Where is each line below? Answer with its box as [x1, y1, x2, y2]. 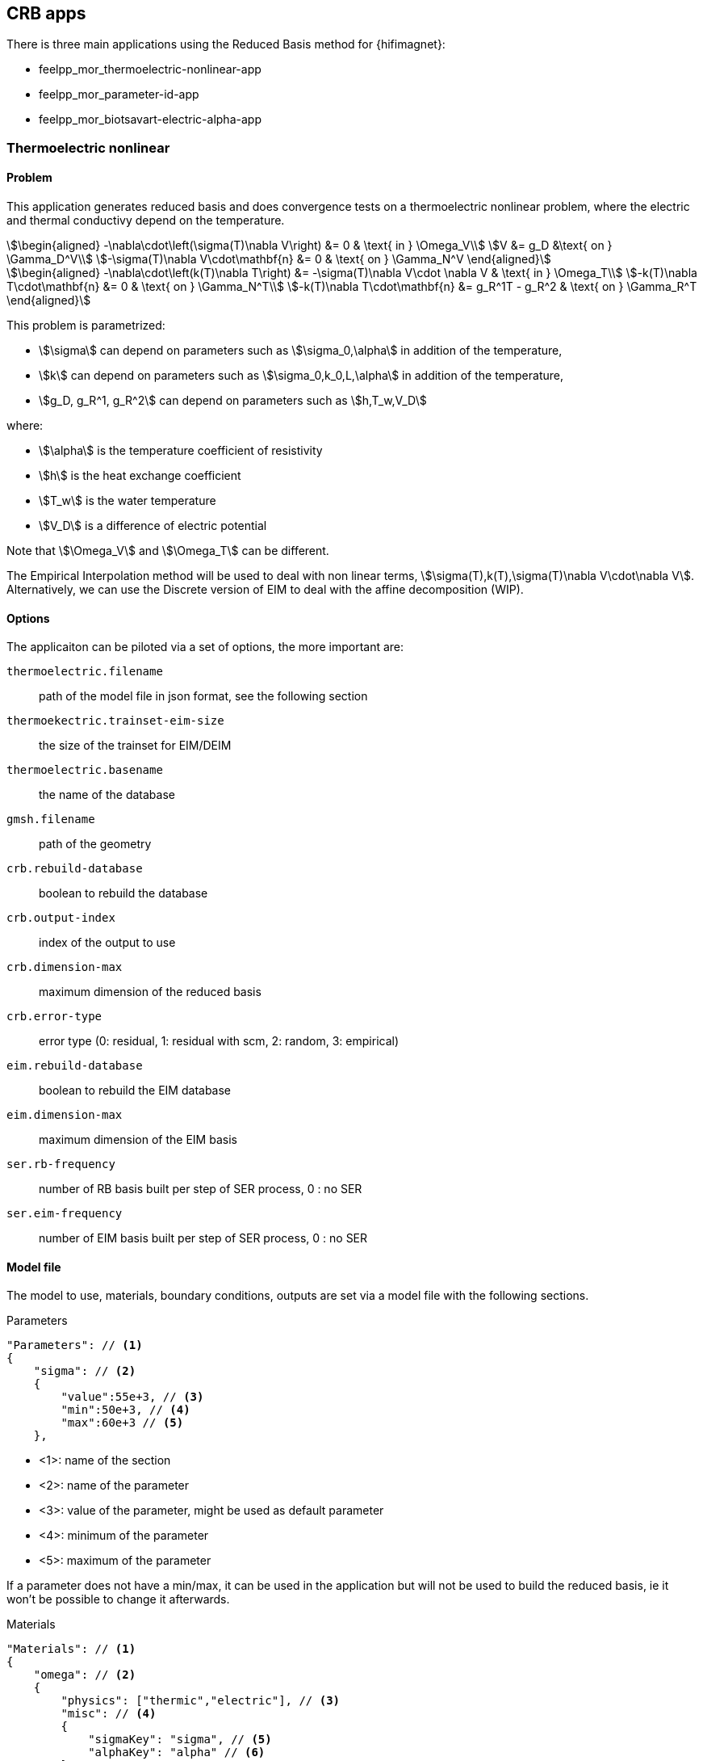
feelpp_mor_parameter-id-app [39, 87, 199, 102]
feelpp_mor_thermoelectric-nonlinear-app [39, 62, 262, 77]
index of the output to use [39, 935, 176, 950]
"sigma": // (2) [33, 1364, 136, 1378]
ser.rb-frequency [6, 1158, 115, 1171]
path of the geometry [39, 837, 152, 851]
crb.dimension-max [6, 960, 123, 974]
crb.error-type [6, 1010, 103, 1023]
